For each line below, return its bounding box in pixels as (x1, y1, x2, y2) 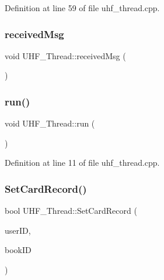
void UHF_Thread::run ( (5, 117, 95, 129)
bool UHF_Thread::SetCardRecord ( (5, 204, 137, 217)
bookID (5, 244, 32, 256)
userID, (5, 224, 31, 236)
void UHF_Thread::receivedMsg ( (5, 49, 126, 62)
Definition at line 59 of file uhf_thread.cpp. (5, 2, 160, 13)
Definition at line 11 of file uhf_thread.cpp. (5, 156, 160, 169)
